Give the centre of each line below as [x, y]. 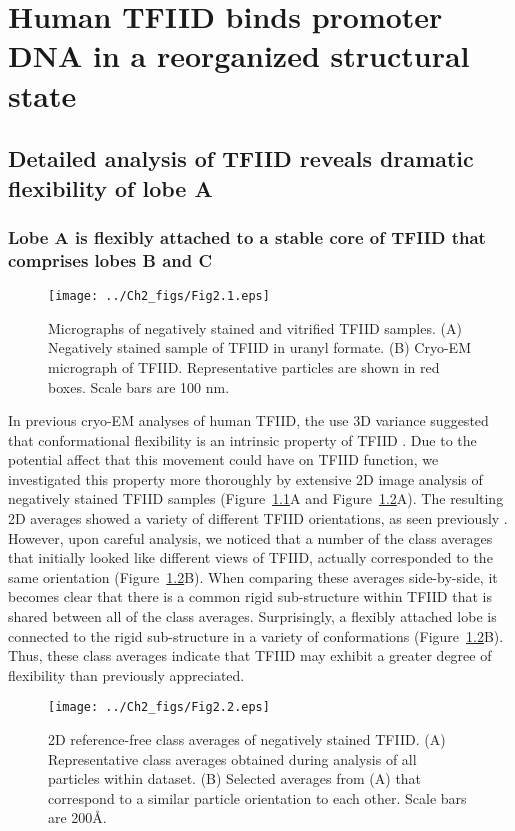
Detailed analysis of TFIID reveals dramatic [241, 158]
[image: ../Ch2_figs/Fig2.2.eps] [159, 707]
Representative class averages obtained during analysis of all [232, 758]
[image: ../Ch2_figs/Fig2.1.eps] [159, 296]
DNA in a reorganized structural [239, 55]
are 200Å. [77, 817]
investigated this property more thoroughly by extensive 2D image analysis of [245, 478]
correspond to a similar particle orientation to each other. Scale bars [257, 797]
